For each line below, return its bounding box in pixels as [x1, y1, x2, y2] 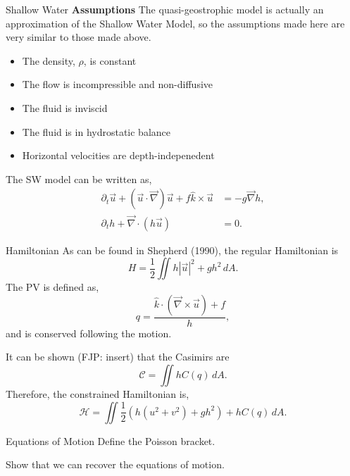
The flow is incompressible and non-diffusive [22, 77, 213, 92]
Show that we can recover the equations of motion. [6, 457, 225, 472]
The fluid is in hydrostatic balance [22, 124, 171, 139]
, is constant [83, 53, 137, 68]
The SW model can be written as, [6, 171, 152, 186]
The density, [22, 53, 75, 68]
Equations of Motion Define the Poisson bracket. [6, 433, 215, 448]
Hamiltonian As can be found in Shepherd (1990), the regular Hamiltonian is [6, 242, 339, 257]
